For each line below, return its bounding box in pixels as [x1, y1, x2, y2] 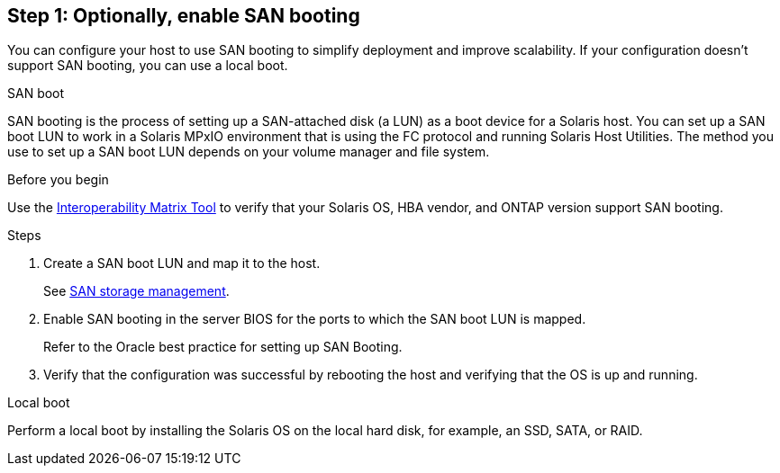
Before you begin [7, 172, 109, 188]
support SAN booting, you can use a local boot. [7, 58, 288, 74]
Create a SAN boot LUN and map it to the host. [43, 255, 321, 272]
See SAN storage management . [43, 283, 230, 299]
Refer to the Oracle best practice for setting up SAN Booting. [43, 339, 403, 355]
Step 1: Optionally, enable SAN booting [7, 4, 360, 27]
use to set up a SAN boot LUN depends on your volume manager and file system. [7, 144, 490, 160]
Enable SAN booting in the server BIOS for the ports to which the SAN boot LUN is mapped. [43, 311, 586, 327]
